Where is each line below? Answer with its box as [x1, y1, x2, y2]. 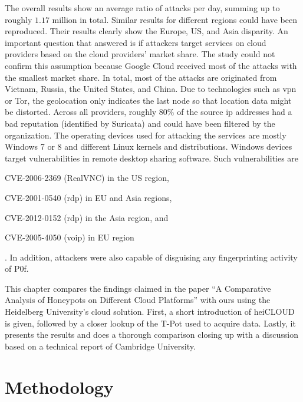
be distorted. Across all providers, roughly [5, 106, 157, 118]
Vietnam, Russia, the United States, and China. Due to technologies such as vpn [5, 83, 297, 95]
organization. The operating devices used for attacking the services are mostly [5, 128, 286, 141]
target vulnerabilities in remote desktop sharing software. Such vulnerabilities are [5, 151, 299, 164]
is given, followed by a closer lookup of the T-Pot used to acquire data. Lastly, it [5, 317, 296, 329]
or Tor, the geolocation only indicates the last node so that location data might [5, 94, 292, 106]
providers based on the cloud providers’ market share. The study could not [5, 48, 275, 60]
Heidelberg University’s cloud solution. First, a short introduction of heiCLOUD [5, 305, 295, 318]
